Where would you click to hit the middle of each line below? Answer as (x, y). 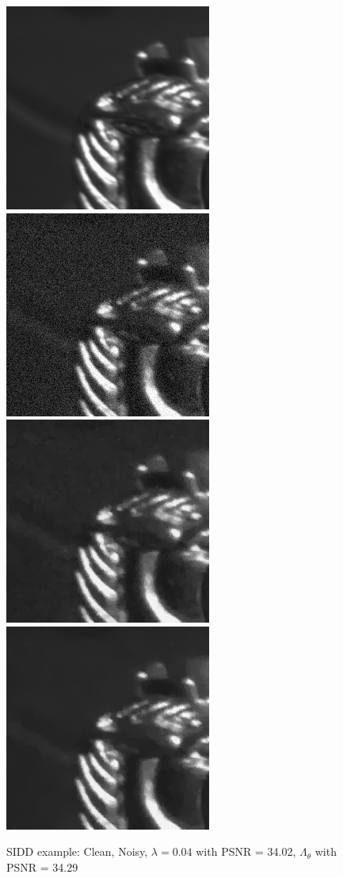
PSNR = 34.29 (42, 866)
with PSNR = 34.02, (246, 851)
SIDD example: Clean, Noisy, (77, 851)
